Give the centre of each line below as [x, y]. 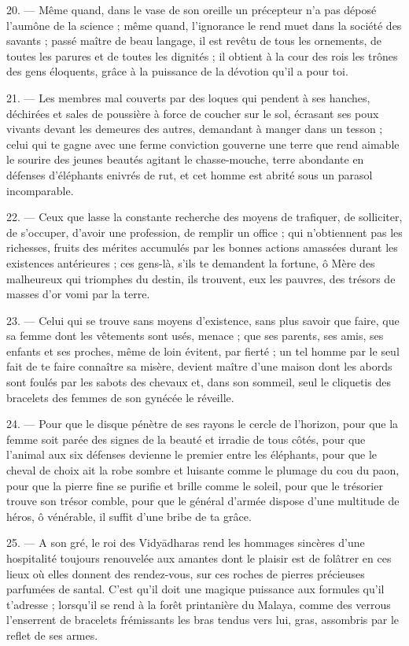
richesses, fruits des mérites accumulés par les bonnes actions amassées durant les [202, 247]
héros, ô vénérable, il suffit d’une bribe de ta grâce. [129, 516]
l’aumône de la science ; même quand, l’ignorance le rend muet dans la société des [204, 25]
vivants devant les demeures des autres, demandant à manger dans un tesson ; [195, 129]
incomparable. [40, 190]
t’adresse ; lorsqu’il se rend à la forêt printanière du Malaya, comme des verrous [199, 604]
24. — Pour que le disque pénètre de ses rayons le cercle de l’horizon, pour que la [203, 424]
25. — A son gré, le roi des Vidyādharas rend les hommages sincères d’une [186, 543]
